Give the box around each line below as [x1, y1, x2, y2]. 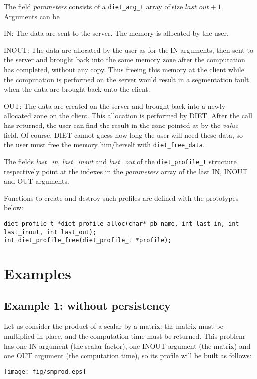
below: [4, 202, 23, 213]
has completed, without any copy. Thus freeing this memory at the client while [4, 64, 244, 75]
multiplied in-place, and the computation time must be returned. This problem [4, 331, 245, 341]
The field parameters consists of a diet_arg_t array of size [4, 1, 183, 11]
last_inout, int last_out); [4, 228, 97, 236]
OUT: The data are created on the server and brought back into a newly [4, 100, 226, 111]
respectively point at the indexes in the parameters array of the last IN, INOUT [4, 166, 248, 176]
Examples [4, 263, 71, 284]
